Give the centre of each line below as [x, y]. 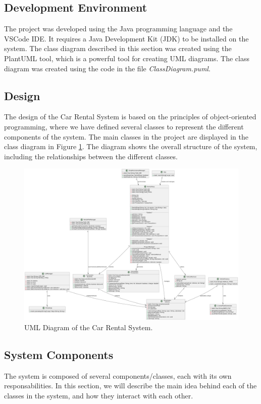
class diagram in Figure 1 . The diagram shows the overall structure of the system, [131, 146]
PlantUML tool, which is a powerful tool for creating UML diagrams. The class [127, 58]
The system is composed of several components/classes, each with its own [118, 375]
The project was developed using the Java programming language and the [118, 29]
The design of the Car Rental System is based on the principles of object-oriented [130, 117]
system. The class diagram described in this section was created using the [118, 48]
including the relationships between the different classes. [91, 156]
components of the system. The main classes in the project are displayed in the [126, 136]
